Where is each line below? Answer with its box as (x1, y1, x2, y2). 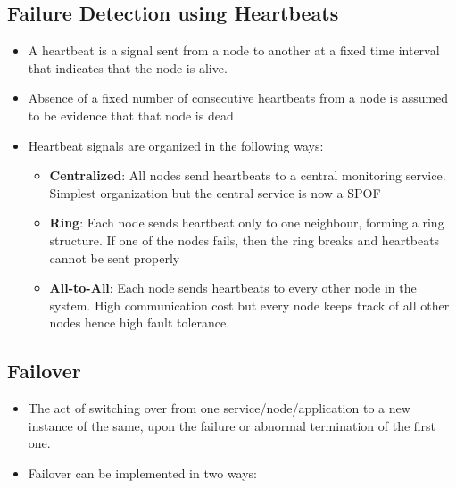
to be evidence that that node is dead (28, 105, 234, 124)
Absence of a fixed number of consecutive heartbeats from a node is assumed (28, 88, 449, 107)
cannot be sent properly (49, 248, 180, 267)
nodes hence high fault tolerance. (49, 313, 230, 332)
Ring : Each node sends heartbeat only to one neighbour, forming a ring (49, 213, 444, 232)
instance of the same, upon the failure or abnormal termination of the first (28, 416, 436, 434)
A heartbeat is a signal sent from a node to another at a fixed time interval (28, 41, 440, 60)
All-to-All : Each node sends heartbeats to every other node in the (49, 278, 417, 297)
